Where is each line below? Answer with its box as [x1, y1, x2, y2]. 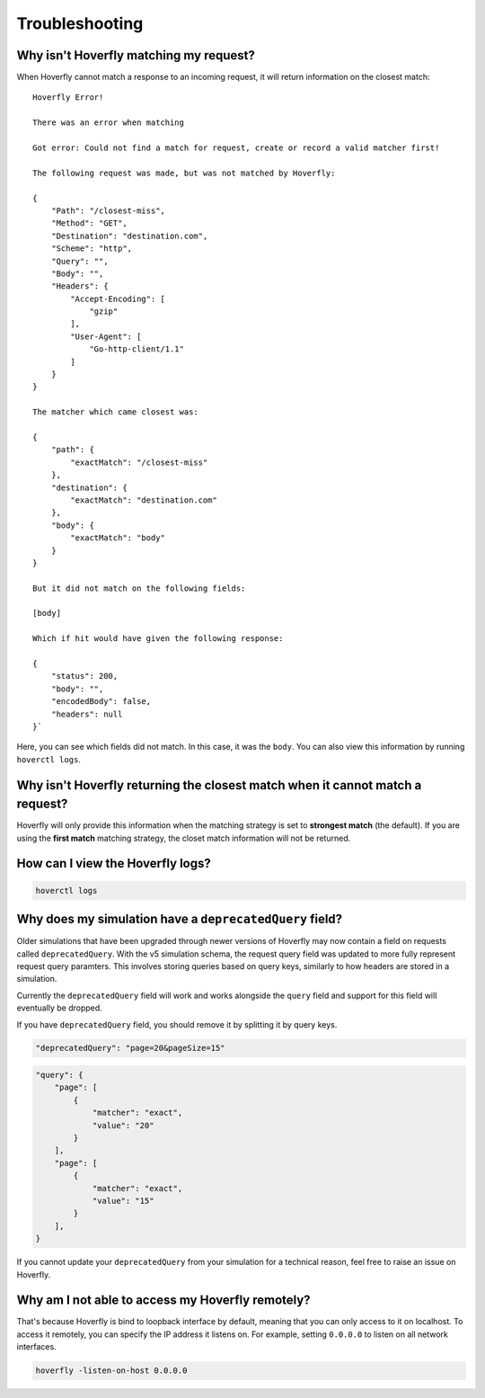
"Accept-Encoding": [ [70, 293, 166, 304]
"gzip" [89, 307, 119, 316]
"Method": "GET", [50, 218, 128, 228]
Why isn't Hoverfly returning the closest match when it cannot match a [16, 778, 422, 793]
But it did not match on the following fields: [32, 583, 246, 593]
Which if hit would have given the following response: [32, 634, 284, 644]
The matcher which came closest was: [32, 407, 199, 417]
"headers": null [50, 708, 123, 719]
